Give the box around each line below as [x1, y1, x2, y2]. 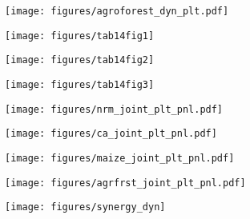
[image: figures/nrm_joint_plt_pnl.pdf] [5, 103, 224, 115]
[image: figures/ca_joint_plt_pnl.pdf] [5, 128, 217, 140]
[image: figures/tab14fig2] [5, 54, 155, 66]
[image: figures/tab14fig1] [5, 30, 155, 42]
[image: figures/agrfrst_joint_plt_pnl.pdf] [5, 177, 246, 189]
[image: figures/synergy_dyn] [5, 201, 166, 213]
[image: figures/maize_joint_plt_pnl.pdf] [5, 152, 235, 164]
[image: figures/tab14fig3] [5, 78, 155, 90]
